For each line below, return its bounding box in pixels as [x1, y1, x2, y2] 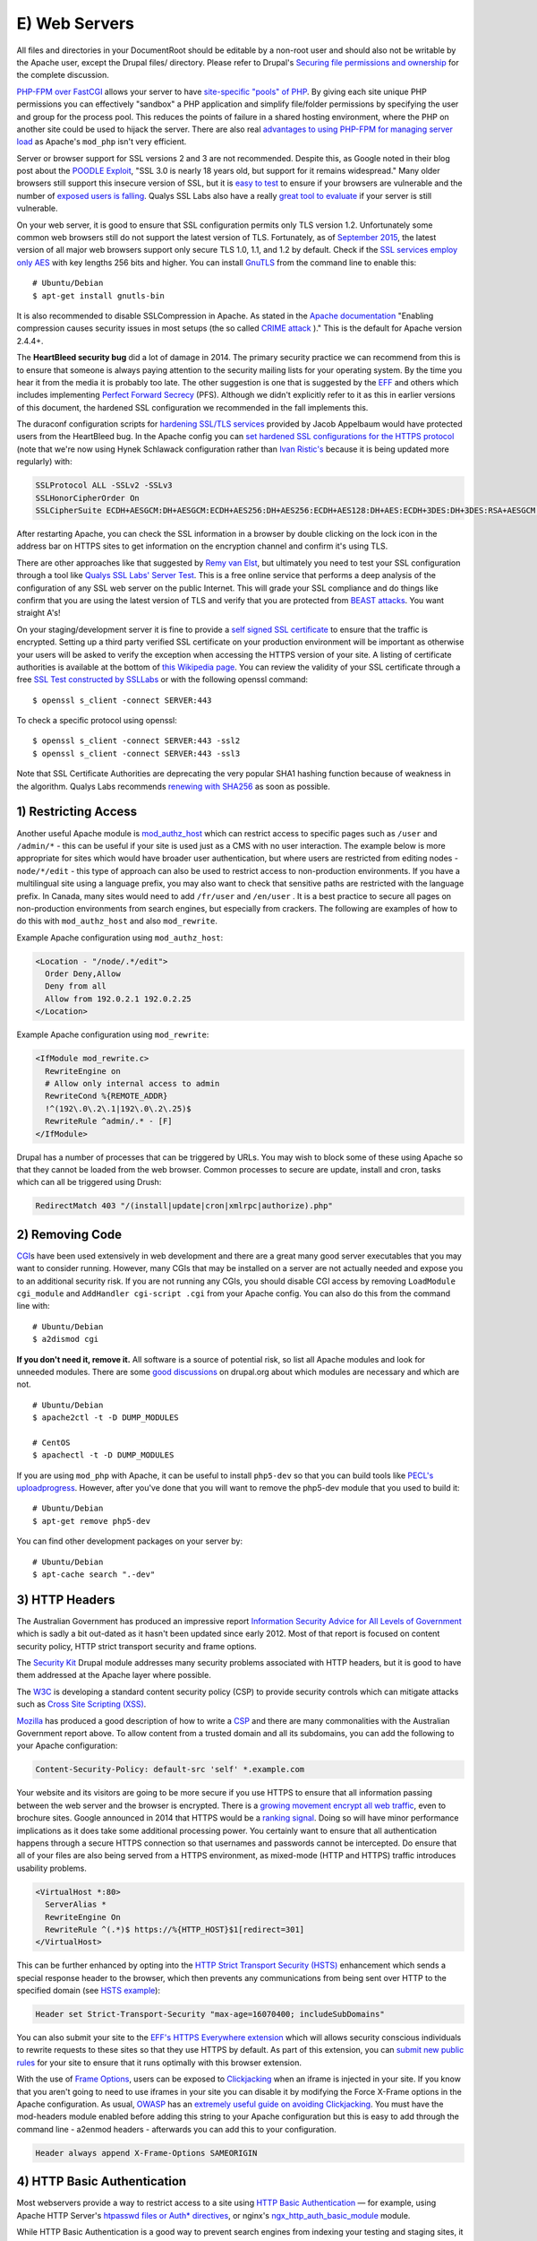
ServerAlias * [45, 1899, 107, 1909]
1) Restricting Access [16, 804, 138, 819]
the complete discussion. [16, 70, 109, 81]
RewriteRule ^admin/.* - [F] [45, 1116, 174, 1127]
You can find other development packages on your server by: [16, 1536, 243, 1546]
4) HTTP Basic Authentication [16, 2174, 187, 2189]
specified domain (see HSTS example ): [16, 1986, 161, 1996]
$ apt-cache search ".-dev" [32, 1570, 156, 1579]
